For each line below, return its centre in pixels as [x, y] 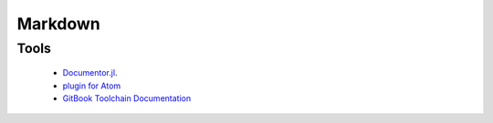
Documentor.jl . [90, 73]
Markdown [58, 24]
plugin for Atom [92, 86]
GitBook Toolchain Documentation [127, 98]
